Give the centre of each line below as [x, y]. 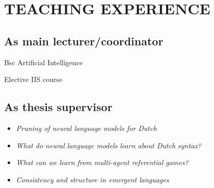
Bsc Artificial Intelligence [44, 62]
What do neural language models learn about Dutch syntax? [109, 145]
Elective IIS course [33, 79]
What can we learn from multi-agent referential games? [102, 162]
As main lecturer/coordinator [84, 41]
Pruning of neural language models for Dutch [86, 128]
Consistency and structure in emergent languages [92, 179]
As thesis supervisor [58, 107]
